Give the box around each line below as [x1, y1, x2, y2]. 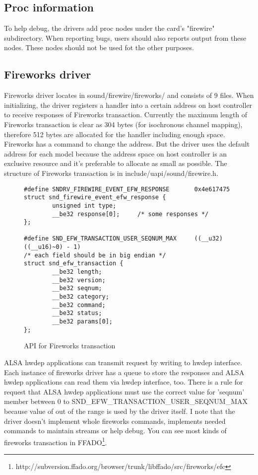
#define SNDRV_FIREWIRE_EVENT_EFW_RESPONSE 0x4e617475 [24, 185, 230, 193]
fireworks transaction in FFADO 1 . [4, 435, 107, 447]
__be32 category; [52, 293, 109, 301]
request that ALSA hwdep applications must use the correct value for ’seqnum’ [4, 386, 245, 396]
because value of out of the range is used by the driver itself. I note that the [4, 405, 235, 416]
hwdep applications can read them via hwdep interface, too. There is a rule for [4, 377, 243, 387]
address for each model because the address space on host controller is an [4, 148, 227, 158]
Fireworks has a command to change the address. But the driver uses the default [4, 139, 250, 149]
